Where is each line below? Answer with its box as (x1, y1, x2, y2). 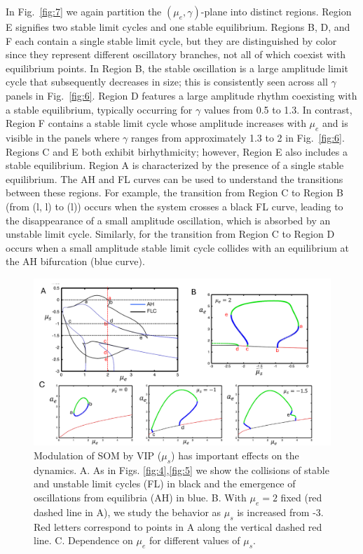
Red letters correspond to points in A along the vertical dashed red (34, 519, 322, 534)
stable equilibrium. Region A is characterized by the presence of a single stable (6, 158, 344, 173)
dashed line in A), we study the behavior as (34, 504, 221, 519)
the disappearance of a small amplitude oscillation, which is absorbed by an (6, 212, 331, 227)
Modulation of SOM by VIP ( (34, 447, 162, 462)
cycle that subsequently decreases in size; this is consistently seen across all (6, 74, 328, 89)
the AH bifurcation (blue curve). (6, 254, 145, 269)
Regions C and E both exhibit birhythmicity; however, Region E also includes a (6, 144, 348, 158)
